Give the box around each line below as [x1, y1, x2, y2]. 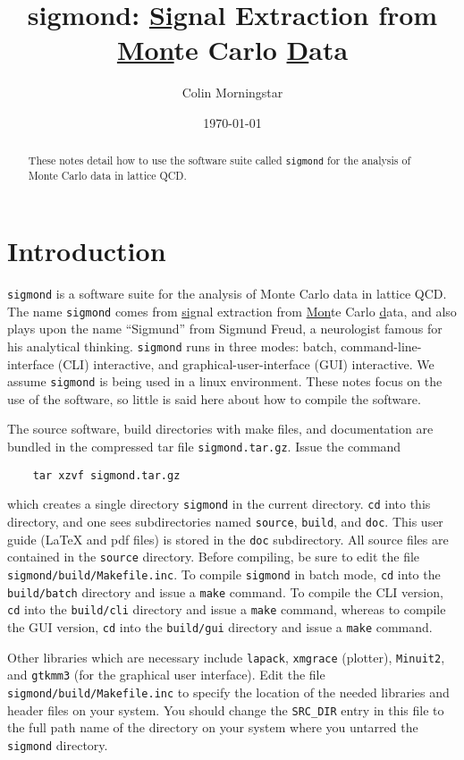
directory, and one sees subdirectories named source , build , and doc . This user [7, 512, 443, 530]
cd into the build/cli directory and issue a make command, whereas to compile [7, 600, 446, 619]
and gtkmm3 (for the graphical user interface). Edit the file [7, 665, 325, 684]
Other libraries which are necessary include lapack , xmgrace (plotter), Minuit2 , [7, 647, 445, 666]
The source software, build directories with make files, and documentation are [7, 419, 434, 438]
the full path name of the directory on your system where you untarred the [7, 718, 418, 737]
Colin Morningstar [181, 83, 283, 102]
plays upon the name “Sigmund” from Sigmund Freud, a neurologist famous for [7, 319, 443, 338]
